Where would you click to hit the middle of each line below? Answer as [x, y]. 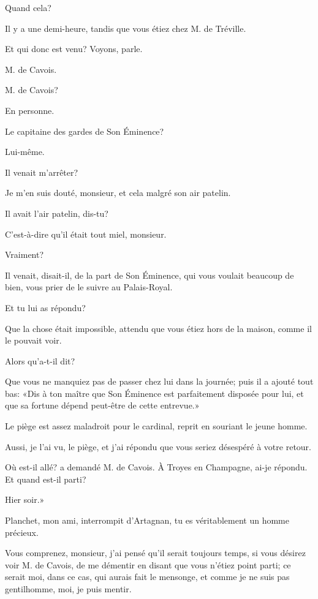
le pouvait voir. [33, 340]
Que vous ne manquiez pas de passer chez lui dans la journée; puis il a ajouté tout [159, 381]
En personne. [30, 110]
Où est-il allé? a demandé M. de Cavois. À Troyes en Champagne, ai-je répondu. [156, 467]
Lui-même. [25, 152]
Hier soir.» [25, 499]
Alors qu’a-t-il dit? [40, 360]
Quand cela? [28, 7]
